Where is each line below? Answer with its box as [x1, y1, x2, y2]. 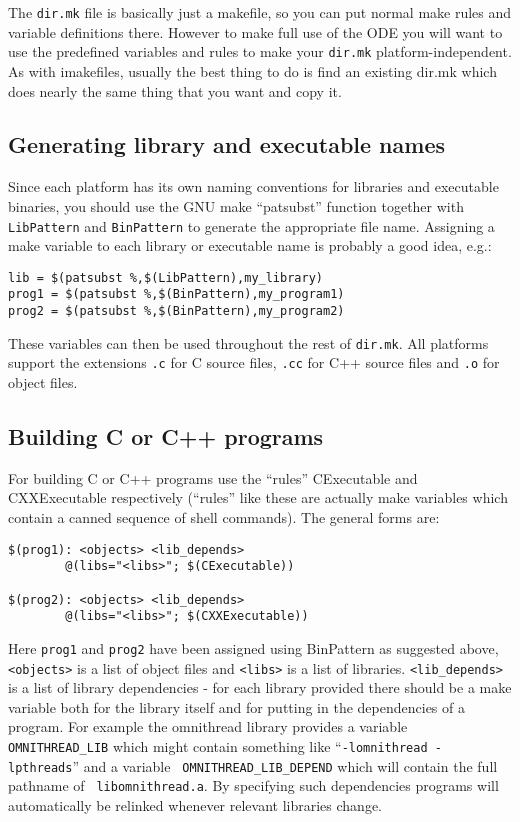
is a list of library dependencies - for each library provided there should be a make [8, 677, 512, 698]
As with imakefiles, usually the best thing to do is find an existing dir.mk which [8, 60, 497, 81]
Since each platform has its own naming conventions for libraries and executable [8, 176, 499, 197]
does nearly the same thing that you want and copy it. [8, 80, 342, 101]
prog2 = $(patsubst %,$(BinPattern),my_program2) [8, 304, 345, 319]
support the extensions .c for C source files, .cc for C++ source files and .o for [8, 352, 500, 373]
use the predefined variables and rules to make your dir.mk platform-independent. [8, 41, 512, 62]
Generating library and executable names [8, 129, 445, 160]
